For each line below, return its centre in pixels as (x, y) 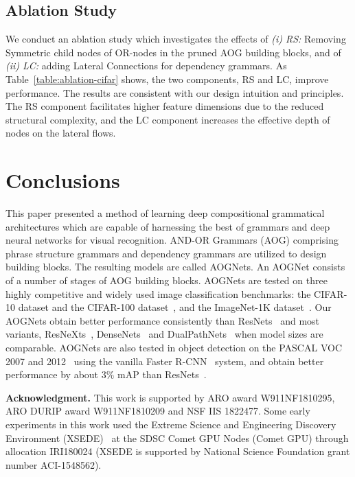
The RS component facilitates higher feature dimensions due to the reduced (165, 106)
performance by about (52, 374)
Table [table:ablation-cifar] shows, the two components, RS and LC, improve (167, 79)
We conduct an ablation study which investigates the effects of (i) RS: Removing (176, 39)
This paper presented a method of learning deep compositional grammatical (165, 213)
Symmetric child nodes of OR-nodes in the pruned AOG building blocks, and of (173, 52)
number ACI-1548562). (54, 464)
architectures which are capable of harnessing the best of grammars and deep (168, 226)
